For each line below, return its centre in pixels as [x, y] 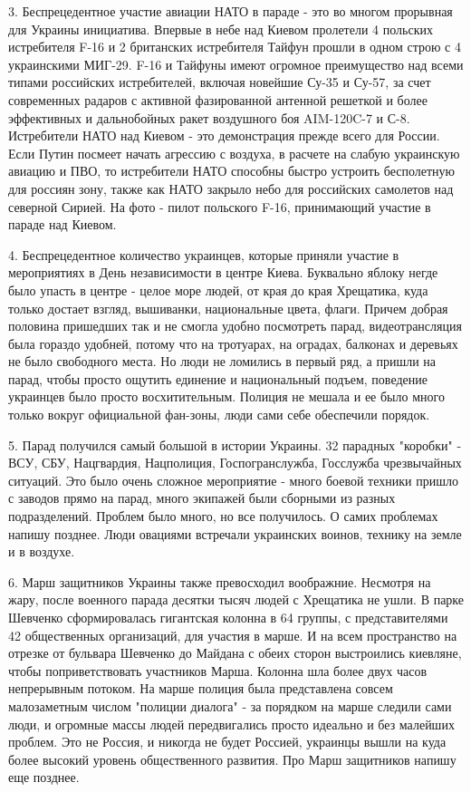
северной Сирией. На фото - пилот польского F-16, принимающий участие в [220, 206]
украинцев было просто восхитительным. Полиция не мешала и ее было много [226, 396]
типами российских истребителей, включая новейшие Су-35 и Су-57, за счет [220, 82]
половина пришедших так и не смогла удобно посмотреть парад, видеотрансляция [235, 326]
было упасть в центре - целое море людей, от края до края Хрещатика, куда [218, 290]
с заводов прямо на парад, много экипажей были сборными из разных [202, 498]
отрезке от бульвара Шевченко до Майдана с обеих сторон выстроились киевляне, [235, 653]
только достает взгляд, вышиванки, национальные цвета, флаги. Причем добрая [228, 308]
